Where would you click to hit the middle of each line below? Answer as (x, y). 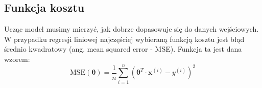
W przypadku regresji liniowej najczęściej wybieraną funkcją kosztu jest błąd (124, 39)
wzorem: (17, 59)
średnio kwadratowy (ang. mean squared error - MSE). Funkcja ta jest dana (123, 49)
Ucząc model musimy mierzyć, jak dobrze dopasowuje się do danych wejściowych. (132, 29)
